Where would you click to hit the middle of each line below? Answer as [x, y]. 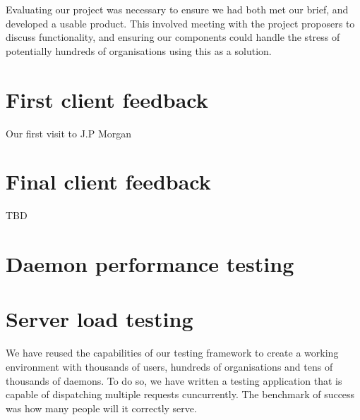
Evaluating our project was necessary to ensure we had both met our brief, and [177, 9]
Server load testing [100, 319]
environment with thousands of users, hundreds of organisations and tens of [169, 366]
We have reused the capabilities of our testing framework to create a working [172, 353]
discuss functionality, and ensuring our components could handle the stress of [173, 37]
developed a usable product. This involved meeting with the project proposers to [180, 23]
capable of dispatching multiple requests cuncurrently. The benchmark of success [180, 394]
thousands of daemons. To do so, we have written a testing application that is [174, 380]
